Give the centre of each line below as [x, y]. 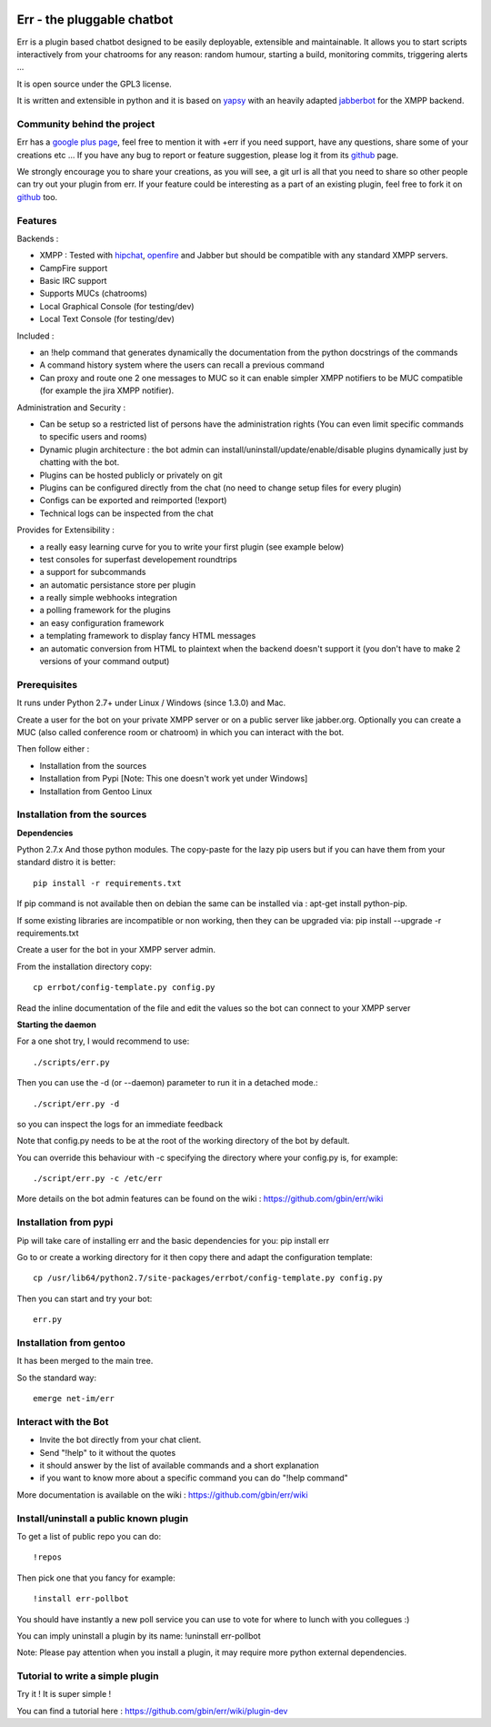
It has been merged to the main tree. [85, 1361]
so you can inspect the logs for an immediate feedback [120, 1124]
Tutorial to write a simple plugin [88, 1676]
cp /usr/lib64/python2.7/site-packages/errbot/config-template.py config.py [208, 1278]
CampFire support [74, 268]
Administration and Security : [71, 407]
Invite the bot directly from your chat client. [120, 1440]
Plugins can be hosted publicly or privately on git [131, 475]
